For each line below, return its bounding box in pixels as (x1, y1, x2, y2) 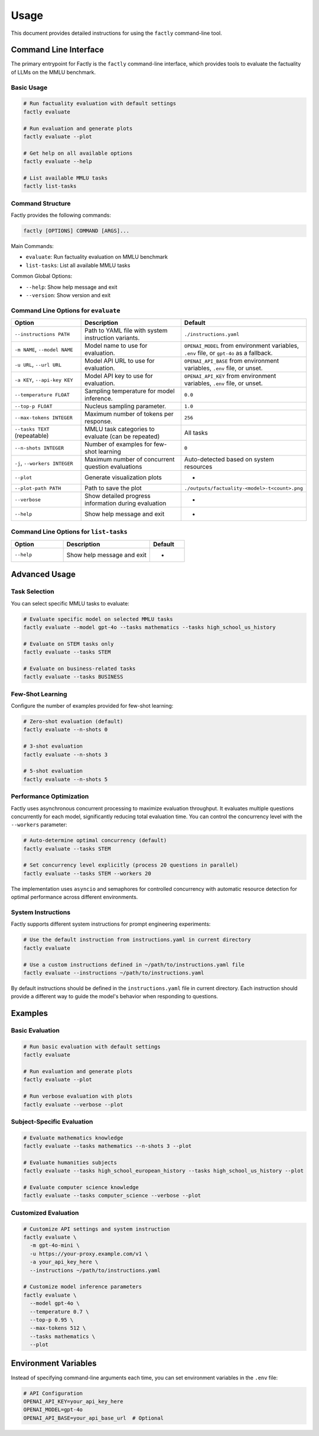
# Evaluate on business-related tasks (23, 665, 136, 672)
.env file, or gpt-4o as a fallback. (184, 349, 273, 357)
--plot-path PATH (14, 485, 61, 491)
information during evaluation (84, 499, 167, 507)
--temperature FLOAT (14, 392, 70, 398)
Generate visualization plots (84, 473, 162, 481)
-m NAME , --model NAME (14, 346, 73, 354)
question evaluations (84, 463, 142, 471)
